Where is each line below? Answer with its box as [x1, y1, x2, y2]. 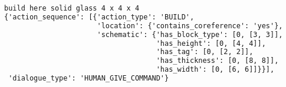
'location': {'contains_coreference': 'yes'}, [97, 21, 283, 30]
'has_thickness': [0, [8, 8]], [156, 56, 279, 65]
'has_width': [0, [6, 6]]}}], [156, 65, 275, 74]
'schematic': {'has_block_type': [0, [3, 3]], [97, 30, 283, 39]
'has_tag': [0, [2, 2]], [156, 48, 254, 56]
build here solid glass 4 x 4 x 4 [4, 4, 140, 12]
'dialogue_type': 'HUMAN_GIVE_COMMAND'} [8, 74, 169, 82]
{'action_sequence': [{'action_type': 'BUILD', [4, 12, 195, 21]
